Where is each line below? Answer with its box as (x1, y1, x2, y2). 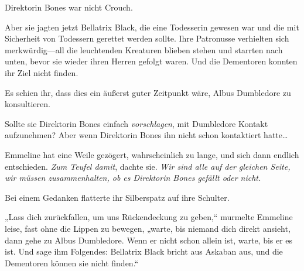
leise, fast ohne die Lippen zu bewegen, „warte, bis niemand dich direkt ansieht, (5, 222, 291, 234)
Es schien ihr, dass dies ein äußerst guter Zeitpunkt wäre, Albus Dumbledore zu (5, 86, 291, 98)
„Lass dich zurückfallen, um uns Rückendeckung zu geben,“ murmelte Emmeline (5, 211, 293, 223)
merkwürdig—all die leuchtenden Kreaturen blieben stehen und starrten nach (5, 43, 283, 56)
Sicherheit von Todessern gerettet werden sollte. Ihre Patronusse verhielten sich (5, 32, 289, 44)
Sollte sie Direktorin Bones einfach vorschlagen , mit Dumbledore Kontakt (5, 117, 268, 129)
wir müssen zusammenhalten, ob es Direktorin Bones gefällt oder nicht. (5, 171, 261, 184)
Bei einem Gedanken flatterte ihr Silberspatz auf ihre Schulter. (5, 191, 230, 203)
